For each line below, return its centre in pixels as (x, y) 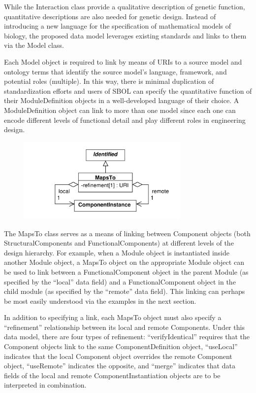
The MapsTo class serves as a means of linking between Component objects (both (127, 233)
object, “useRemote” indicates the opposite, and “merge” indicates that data (120, 366)
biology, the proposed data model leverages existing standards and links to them (125, 35)
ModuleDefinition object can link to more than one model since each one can (120, 110)
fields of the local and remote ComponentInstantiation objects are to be (112, 375)
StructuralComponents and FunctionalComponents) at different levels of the (119, 243)
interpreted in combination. (45, 385)
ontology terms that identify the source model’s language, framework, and (115, 71)
